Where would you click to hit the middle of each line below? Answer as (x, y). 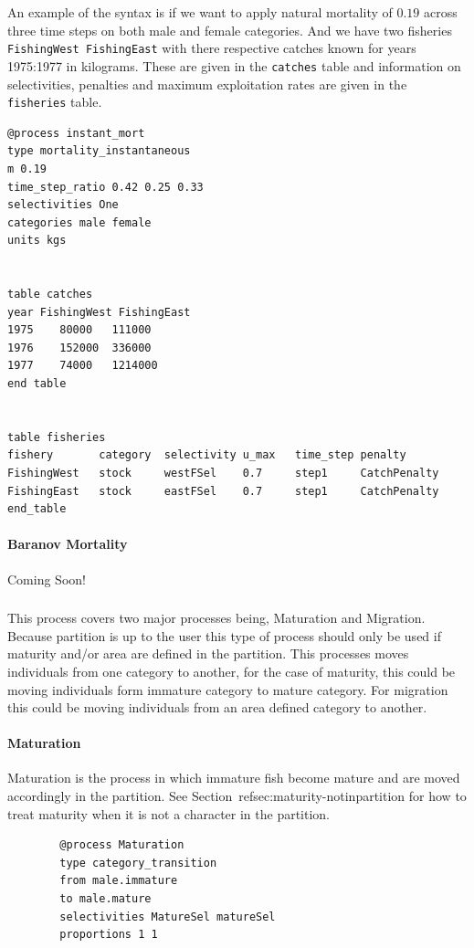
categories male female (79, 222)
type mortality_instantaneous (99, 151)
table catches (50, 295)
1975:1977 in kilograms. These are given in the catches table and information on (234, 65)
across (441, 12)
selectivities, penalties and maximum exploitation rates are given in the (207, 84)
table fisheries (57, 437)
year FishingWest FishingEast (99, 312)
